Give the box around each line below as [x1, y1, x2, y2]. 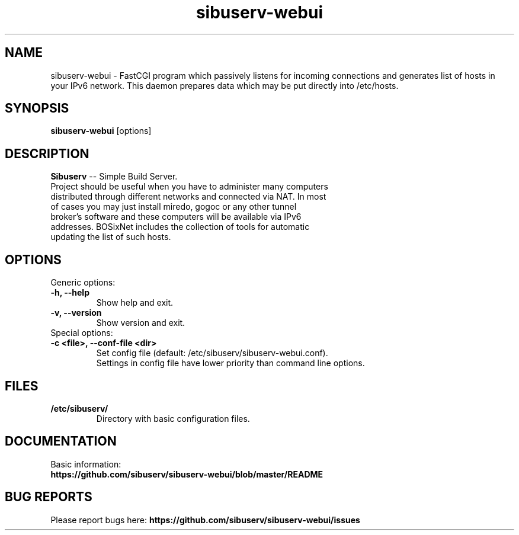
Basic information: [50, 459, 121, 469]
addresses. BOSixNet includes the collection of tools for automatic [50, 222, 310, 232]
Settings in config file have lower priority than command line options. [96, 358, 365, 369]
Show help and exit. [96, 297, 174, 308]
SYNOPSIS [5, 101, 69, 116]
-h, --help [50, 287, 89, 298]
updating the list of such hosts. [50, 232, 171, 242]
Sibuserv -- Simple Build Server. [50, 171, 178, 182]
